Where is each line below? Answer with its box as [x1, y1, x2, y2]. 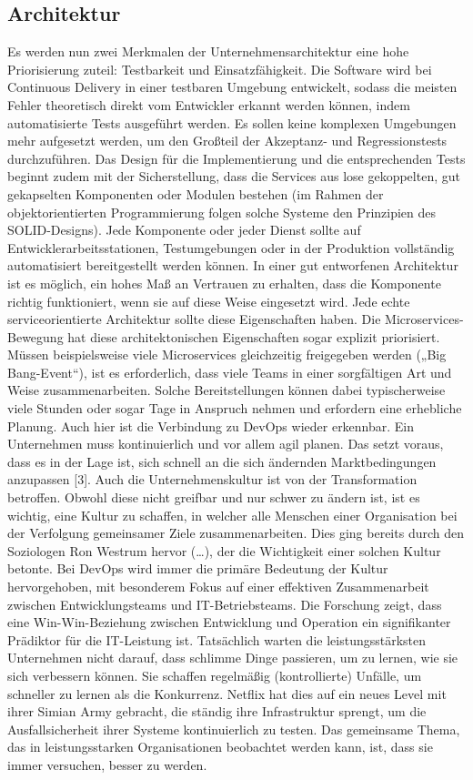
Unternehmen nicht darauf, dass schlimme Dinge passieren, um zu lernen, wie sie [7, 648, 458, 667]
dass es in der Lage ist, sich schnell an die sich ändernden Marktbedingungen [7, 451, 437, 471]
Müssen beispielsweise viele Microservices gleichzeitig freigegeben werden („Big [7, 345, 447, 364]
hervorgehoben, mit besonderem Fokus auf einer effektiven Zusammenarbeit [7, 577, 429, 596]
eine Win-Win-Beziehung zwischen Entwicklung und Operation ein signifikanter [7, 613, 451, 632]
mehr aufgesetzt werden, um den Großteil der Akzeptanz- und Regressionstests [7, 131, 448, 150]
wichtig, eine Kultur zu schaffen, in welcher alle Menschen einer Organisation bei [7, 505, 458, 524]
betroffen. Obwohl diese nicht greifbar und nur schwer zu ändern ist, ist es [7, 488, 420, 507]
